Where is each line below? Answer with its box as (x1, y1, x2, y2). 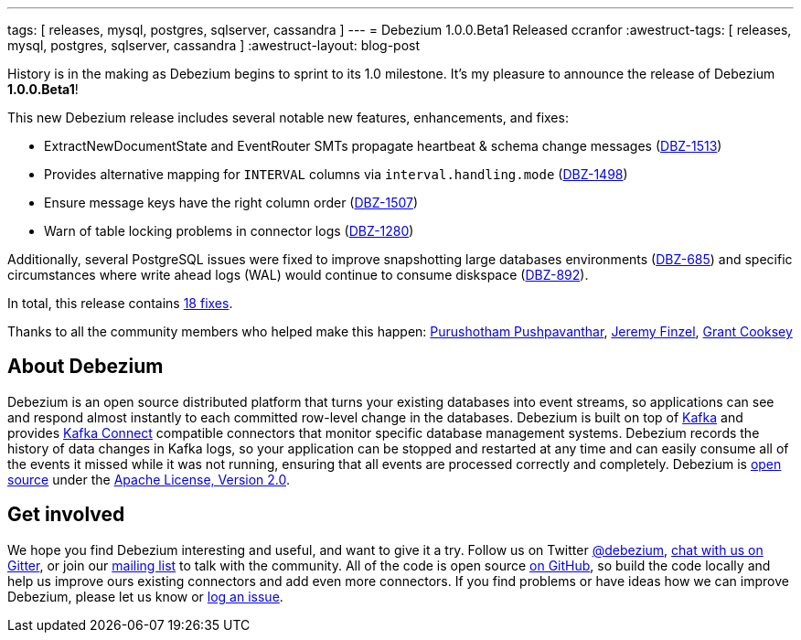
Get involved (7, 503, 125, 527)
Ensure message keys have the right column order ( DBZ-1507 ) (44, 195, 419, 210)
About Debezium (7, 355, 164, 379)
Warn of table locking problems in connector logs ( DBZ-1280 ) (44, 223, 414, 239)
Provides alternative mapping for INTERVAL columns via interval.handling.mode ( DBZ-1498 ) (44, 166, 628, 182)
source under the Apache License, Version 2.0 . (7, 471, 291, 487)
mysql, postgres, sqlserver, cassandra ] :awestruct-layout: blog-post (7, 37, 421, 53)
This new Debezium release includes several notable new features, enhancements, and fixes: (7, 110, 569, 125)
